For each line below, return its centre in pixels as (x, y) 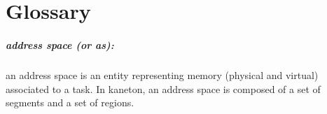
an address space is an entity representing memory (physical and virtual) (162, 74)
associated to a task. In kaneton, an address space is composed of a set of (163, 88)
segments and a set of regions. (70, 102)
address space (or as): (60, 44)
